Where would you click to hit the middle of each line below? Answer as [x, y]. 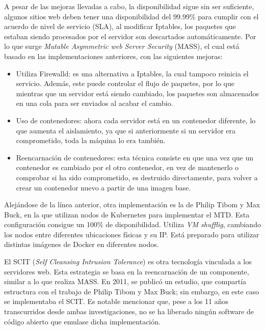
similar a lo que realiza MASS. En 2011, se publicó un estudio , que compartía [125, 281]
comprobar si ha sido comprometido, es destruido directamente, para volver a [137, 177]
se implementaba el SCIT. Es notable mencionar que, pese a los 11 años [116, 301]
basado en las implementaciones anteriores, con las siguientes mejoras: [113, 56]
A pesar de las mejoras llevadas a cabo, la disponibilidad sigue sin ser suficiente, [129, 6]
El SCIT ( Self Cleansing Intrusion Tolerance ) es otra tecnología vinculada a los [128, 262]
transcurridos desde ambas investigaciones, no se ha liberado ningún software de [129, 311]
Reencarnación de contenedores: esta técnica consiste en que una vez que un [135, 157]
